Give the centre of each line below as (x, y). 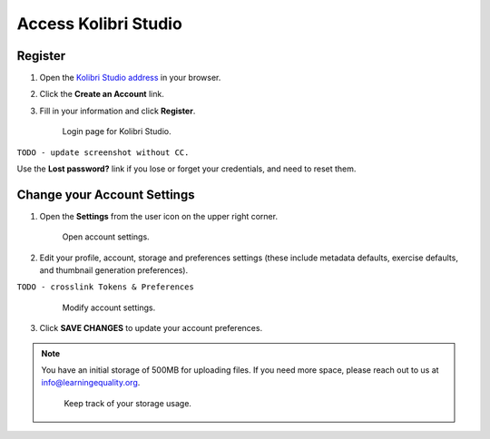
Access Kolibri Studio (100, 24)
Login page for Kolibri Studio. (117, 132)
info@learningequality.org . (91, 383)
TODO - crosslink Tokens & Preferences (105, 287)
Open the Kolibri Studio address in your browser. (130, 78)
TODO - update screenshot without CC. (103, 152)
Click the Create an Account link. (102, 94)
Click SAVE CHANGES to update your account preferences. (151, 328)
